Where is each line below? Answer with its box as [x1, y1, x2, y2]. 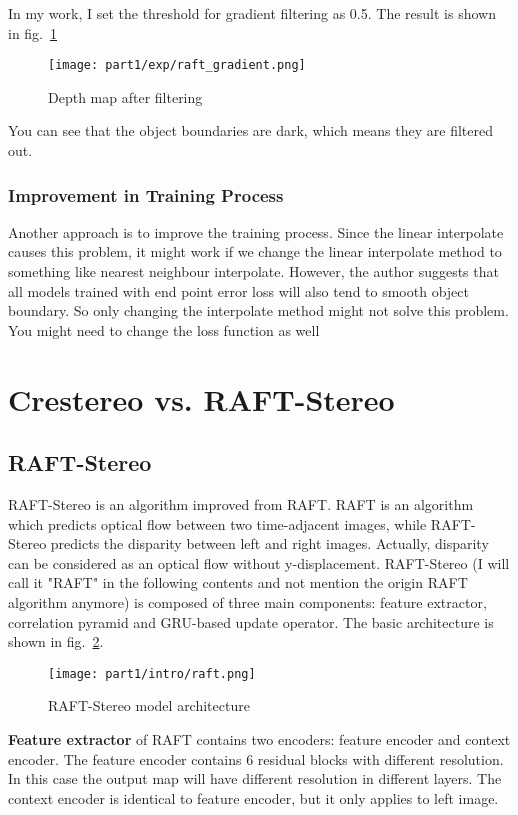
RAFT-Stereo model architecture [48, 695, 250, 716]
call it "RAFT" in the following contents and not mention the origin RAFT [8, 572, 468, 593]
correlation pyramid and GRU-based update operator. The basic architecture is [8, 611, 494, 632]
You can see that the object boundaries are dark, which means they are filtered [8, 120, 493, 141]
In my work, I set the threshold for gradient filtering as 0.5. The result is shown [8, 3, 496, 23]
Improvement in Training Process [8, 182, 284, 207]
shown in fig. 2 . [8, 631, 104, 652]
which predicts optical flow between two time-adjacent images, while [8, 513, 427, 534]
